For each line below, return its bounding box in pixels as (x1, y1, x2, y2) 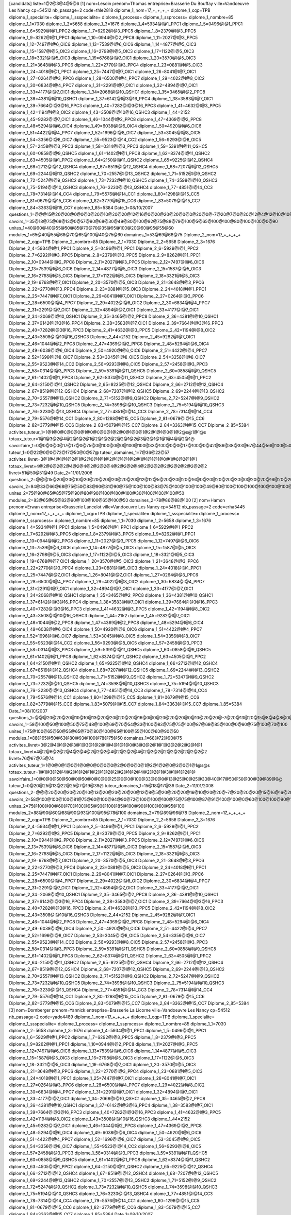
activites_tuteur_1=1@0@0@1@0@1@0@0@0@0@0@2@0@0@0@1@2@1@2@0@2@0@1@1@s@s (9, 762, 210, 768)
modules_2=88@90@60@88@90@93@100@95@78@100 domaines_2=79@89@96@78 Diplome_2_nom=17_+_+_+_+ (9, 810, 246, 816)
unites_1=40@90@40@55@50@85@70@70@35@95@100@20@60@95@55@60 (9, 225, 174, 231)
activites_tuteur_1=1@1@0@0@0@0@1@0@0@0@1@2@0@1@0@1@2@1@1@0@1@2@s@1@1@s (9, 429, 206, 435)
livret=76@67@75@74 (9, 756, 54, 762)
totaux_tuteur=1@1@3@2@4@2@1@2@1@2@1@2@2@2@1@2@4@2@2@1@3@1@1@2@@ (9, 769, 196, 775)
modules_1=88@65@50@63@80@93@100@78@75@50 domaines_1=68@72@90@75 (9, 735, 182, 741)
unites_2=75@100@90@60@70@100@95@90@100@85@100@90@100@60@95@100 (9, 803, 185, 809)
